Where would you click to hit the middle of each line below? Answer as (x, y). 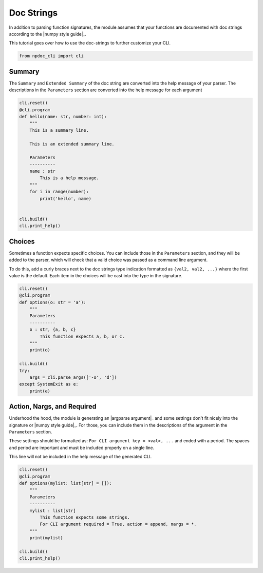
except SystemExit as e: (49, 384)
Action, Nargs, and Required (53, 407)
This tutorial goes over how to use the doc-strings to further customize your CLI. (90, 43)
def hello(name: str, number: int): (63, 116)
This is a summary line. (59, 130)
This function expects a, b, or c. (82, 336)
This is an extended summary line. (72, 144)
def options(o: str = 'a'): (53, 302)
